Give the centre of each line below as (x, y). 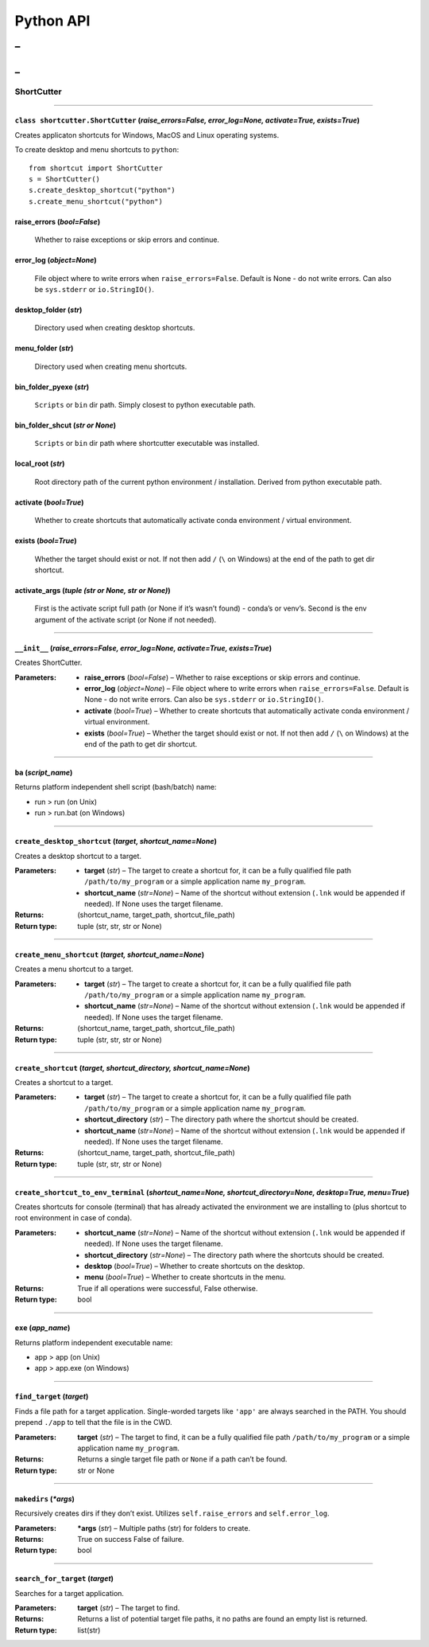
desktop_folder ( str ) (48, 310)
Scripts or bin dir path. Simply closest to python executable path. (145, 405)
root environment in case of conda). (73, 1218)
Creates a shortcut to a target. (64, 1082)
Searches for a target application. (70, 1593)
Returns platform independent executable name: (94, 1342)
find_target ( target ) (52, 1396)
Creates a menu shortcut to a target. (74, 969)
